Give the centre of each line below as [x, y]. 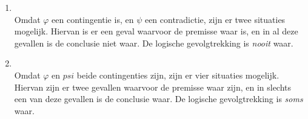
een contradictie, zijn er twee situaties [215, 19]
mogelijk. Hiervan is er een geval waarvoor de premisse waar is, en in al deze [156, 31]
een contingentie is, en [93, 19]
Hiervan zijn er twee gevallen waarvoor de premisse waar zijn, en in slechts [153, 87]
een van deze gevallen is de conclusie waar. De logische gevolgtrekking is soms [159, 99]
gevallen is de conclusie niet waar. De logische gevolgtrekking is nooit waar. [154, 43]
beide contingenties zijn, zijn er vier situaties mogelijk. [178, 75]
